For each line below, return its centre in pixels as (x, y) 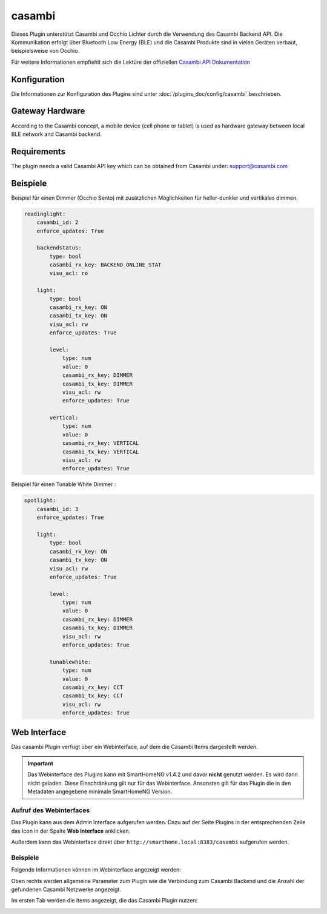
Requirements (38, 151)
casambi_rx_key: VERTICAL (101, 443)
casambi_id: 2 (58, 222)
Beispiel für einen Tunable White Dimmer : (64, 484)
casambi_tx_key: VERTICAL (101, 452)
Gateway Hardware (48, 111)
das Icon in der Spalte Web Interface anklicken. (71, 831)
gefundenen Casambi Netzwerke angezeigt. (66, 890)
